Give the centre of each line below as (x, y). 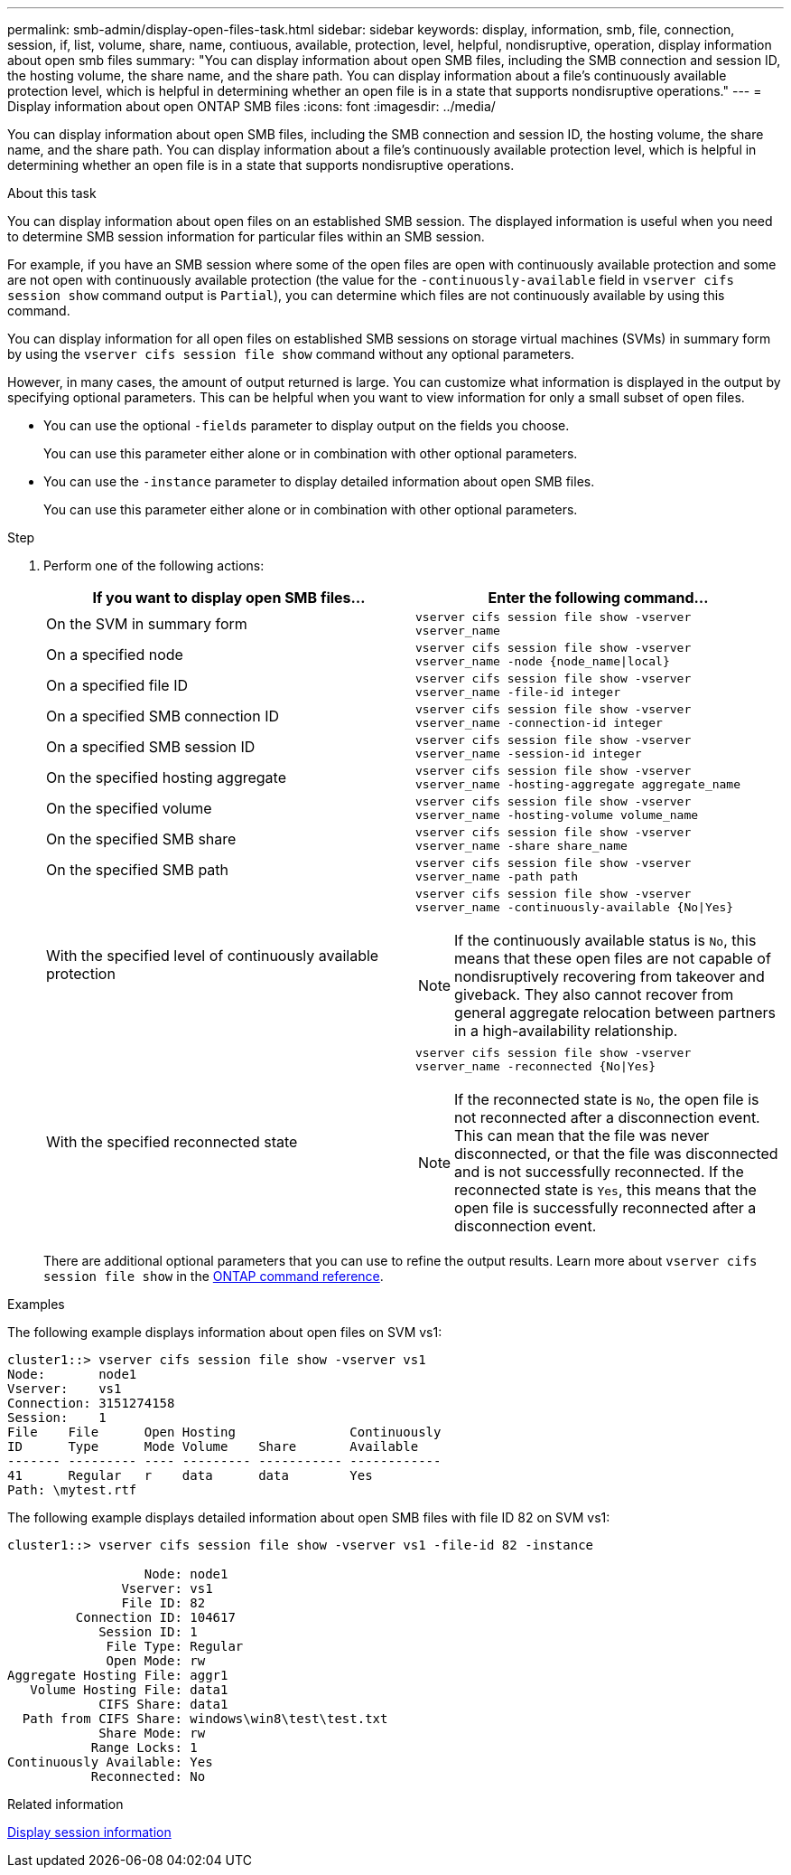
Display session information (89, 1832)
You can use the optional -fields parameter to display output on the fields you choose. (307, 425)
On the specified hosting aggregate (166, 777)
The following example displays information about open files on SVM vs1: (225, 1332)
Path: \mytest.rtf (72, 1490)
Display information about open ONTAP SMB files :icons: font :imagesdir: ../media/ (251, 106)
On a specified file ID (117, 685)
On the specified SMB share (141, 839)
